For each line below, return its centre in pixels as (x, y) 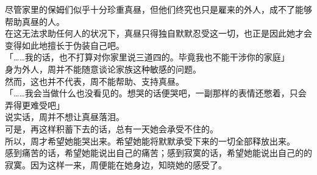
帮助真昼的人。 (35, 21)
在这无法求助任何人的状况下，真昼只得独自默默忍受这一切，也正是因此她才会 (158, 33)
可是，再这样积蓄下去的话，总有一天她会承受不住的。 (112, 128)
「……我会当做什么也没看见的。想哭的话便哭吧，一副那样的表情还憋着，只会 (156, 93)
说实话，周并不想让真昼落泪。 (65, 117)
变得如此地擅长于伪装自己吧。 (65, 45)
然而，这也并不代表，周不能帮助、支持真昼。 (94, 81)
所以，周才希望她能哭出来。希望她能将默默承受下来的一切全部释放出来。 (150, 141)
